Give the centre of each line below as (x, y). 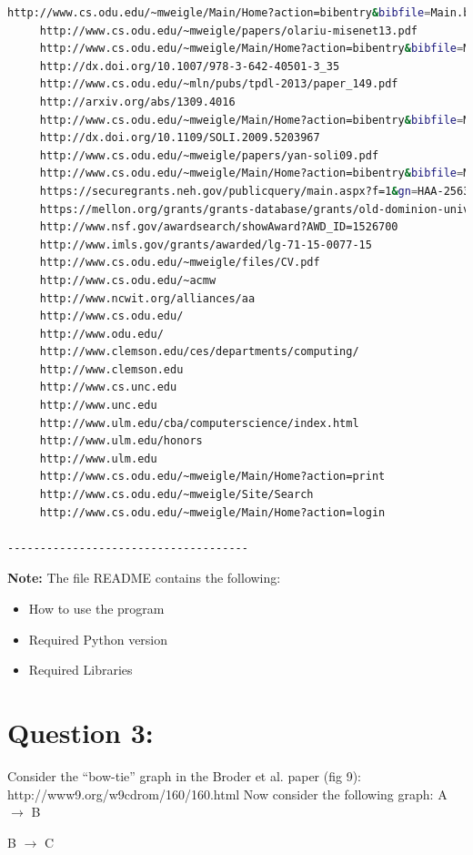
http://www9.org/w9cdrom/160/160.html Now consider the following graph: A (227, 794)
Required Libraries (81, 670)
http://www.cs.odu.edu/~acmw (128, 280)
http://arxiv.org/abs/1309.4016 (137, 102)
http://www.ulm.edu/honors (121, 441)
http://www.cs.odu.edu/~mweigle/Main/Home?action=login (212, 512)
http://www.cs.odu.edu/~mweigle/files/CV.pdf (180, 263)
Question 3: (81, 732)
